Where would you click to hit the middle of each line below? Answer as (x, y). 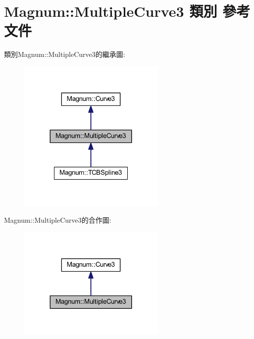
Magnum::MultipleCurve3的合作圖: (58, 220)
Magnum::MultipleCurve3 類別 (111, 11)
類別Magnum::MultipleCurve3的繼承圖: (65, 54)
